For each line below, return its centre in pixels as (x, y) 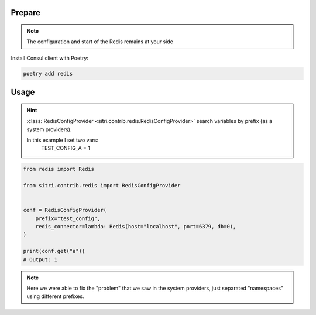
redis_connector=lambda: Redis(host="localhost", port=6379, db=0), (136, 227)
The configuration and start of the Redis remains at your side (100, 42)
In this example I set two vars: (63, 140)
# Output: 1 (40, 259)
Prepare (26, 13)
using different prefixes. (55, 296)
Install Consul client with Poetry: (50, 58)
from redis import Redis (59, 169)
